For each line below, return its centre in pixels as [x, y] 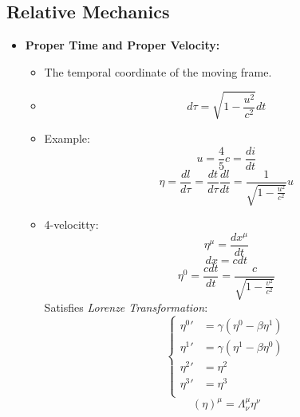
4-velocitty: [71, 224]
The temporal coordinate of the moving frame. [158, 71]
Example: [67, 138]
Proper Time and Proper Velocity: [122, 45]
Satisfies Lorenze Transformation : [126, 307]
